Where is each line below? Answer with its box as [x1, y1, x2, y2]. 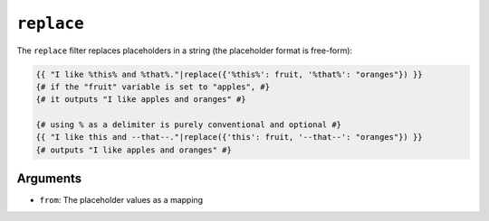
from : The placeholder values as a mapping [39, 195, 204, 206]
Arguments [16, 171, 82, 187]
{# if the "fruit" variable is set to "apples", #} [35, 81, 271, 92]
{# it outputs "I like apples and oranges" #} [35, 95, 246, 105]
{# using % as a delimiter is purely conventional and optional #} [35, 120, 342, 130]
